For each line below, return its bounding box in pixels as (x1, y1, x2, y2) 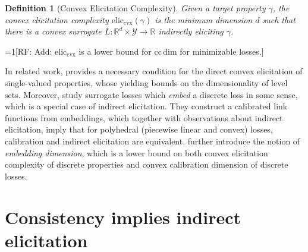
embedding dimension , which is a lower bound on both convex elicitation (5, 146, 268, 159)
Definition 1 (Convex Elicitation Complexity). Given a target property (5, 2, 266, 14)
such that (262, 13, 296, 26)
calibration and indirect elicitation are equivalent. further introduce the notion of (5, 134, 300, 147)
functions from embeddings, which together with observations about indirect (5, 111, 283, 124)
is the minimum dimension (155, 13, 253, 26)
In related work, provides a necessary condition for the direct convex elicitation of (5, 65, 303, 77)
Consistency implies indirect (5, 204, 241, 229)
